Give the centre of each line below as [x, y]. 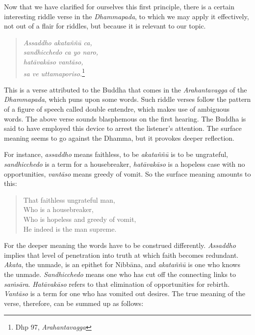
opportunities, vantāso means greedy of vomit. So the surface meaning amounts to [127, 173]
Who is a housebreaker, [58, 209]
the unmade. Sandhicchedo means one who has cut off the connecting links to [120, 274]
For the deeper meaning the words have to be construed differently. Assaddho [120, 245]
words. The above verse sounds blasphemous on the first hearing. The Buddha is [125, 118]
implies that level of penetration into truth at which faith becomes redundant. [121, 255]
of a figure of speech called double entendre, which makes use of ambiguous [117, 109]
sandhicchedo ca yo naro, [61, 52]
